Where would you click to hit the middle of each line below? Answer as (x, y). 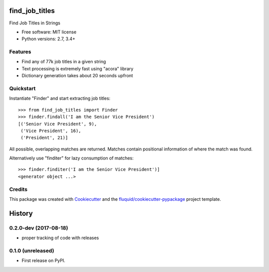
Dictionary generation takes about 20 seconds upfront (77, 76)
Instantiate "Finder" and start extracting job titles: (60, 98)
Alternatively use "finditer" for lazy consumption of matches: (71, 158)
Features (20, 52)
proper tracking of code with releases (60, 238)
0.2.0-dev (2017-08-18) (39, 228)
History (21, 213)
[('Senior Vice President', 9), (58, 124)
